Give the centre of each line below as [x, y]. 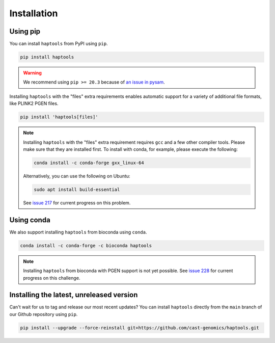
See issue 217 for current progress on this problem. [77, 203]
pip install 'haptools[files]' [59, 117]
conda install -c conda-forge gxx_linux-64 [89, 163]
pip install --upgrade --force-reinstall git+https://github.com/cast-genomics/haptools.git [140, 328]
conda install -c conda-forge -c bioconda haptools [86, 245]
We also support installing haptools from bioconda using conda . [78, 232]
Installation [34, 13]
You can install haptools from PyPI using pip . [59, 44]
